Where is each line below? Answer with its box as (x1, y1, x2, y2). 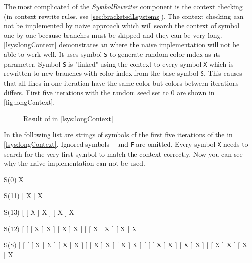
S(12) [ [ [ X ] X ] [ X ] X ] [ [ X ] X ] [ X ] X (4, 223, 137, 233)
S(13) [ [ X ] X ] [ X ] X (4, 207, 74, 217)
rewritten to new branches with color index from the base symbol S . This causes (4, 68, 242, 78)
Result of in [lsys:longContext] (23, 113, 113, 123)
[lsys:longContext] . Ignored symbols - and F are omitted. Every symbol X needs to (4, 139, 248, 149)
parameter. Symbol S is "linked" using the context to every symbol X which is (4, 58, 234, 69)
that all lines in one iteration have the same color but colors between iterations (4, 77, 239, 88)
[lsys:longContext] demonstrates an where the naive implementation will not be (4, 39, 240, 50)
